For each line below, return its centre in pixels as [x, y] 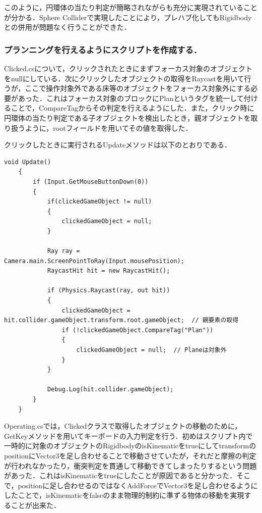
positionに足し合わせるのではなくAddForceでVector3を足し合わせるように [138, 485]
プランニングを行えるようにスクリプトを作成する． [103, 49]
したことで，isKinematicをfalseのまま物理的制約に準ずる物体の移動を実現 [124, 495]
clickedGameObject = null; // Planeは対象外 [151, 350]
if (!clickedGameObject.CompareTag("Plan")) [138, 330]
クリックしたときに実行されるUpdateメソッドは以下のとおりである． [118, 145]
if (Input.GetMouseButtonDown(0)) [91, 182]
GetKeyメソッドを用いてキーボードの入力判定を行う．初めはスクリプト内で [128, 435]
